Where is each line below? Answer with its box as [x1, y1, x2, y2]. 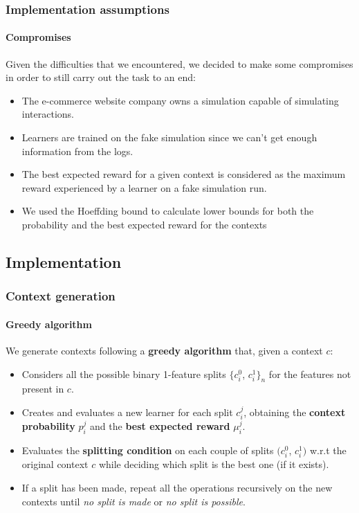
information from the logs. [21, 143, 134, 158]
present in [21, 381, 64, 396]
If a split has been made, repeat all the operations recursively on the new [21, 480, 333, 494]
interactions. [21, 107, 74, 121]
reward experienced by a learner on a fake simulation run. [21, 180, 267, 195]
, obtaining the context [243, 404, 346, 419]
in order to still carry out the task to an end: [6, 70, 196, 84]
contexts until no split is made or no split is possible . [21, 494, 246, 508]
